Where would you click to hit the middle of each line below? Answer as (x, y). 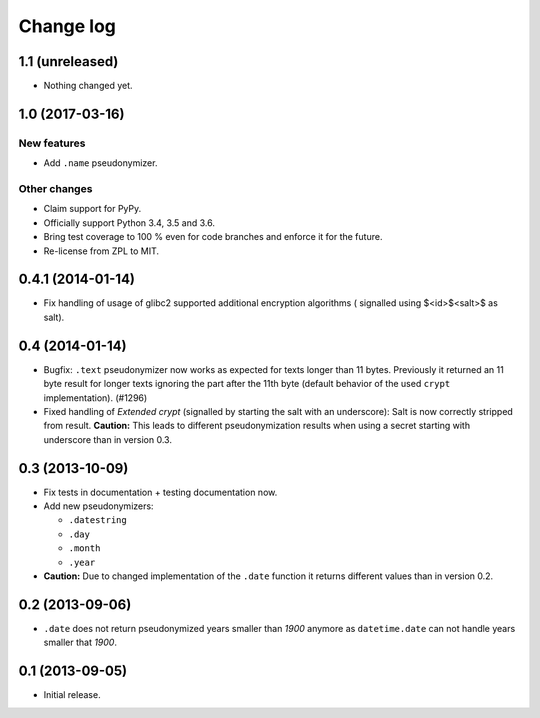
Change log (67, 26)
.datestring (97, 520)
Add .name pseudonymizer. (100, 163)
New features (52, 143)
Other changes (55, 188)
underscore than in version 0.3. (107, 439)
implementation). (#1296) (95, 397)
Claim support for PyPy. (92, 209)
